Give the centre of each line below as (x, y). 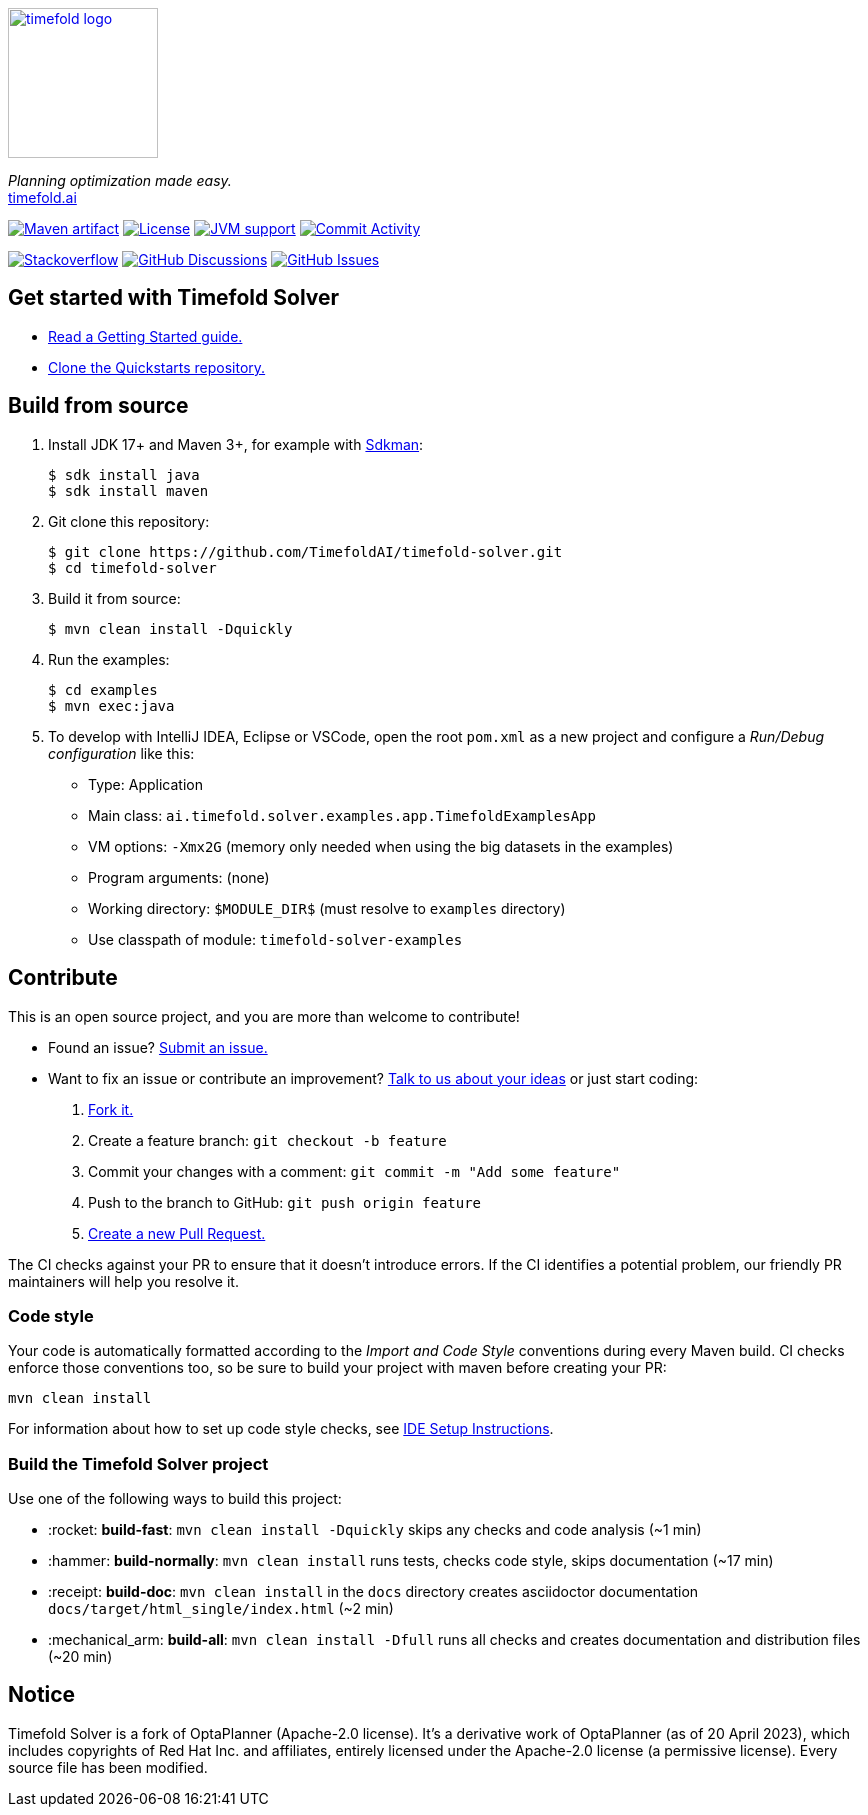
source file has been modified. (108, 1767)
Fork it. (111, 1109)
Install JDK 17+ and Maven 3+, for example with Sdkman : (236, 444)
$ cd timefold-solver (132, 567)
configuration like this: (121, 753)
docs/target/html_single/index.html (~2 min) (221, 1609)
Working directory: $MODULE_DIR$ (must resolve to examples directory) (327, 908)
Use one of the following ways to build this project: (175, 1499)
